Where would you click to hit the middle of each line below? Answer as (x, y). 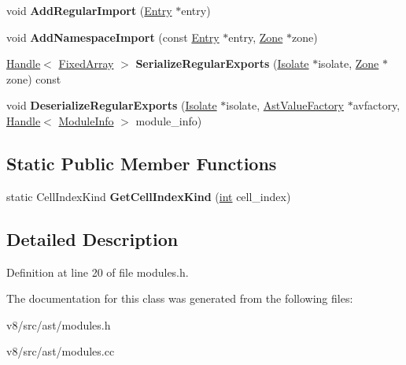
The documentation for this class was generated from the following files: (180, 298)
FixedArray (86, 63)
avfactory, (376, 105)
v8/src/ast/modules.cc (61, 351)
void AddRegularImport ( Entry (89, 10)
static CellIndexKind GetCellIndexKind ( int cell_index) (149, 196)
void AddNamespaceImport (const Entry (113, 37)
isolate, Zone (349, 63)
